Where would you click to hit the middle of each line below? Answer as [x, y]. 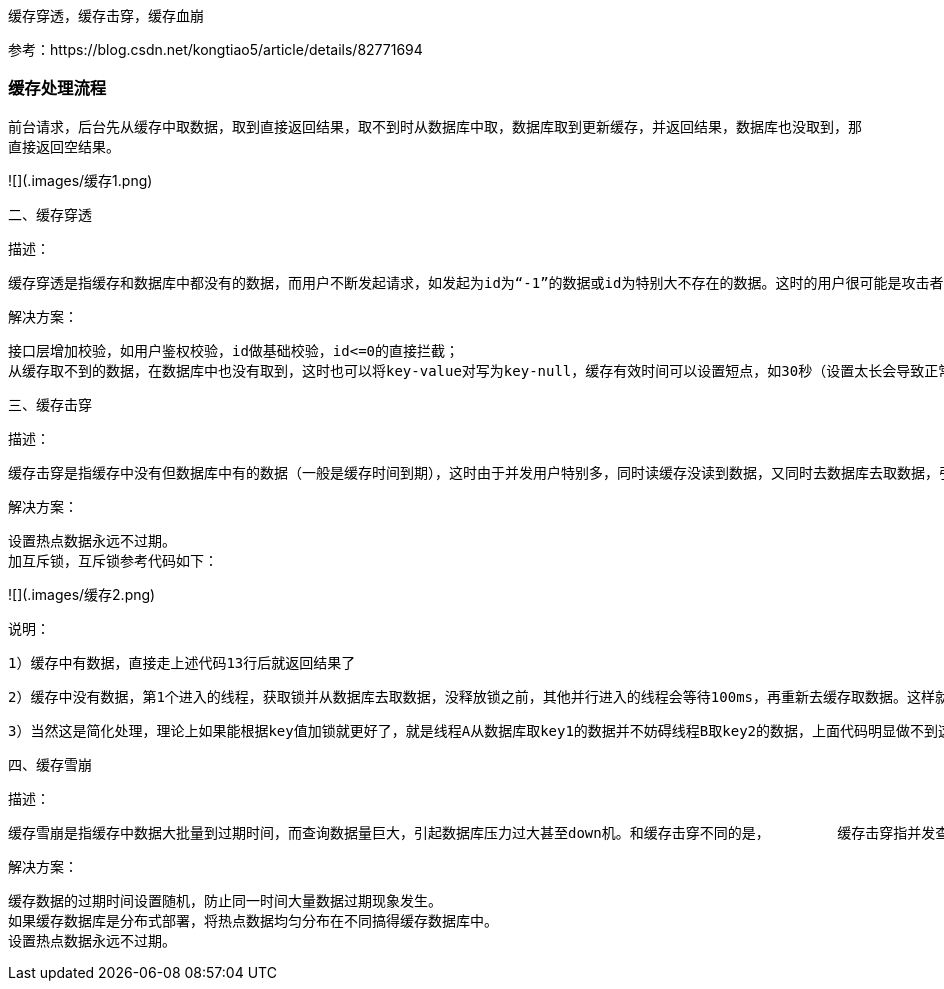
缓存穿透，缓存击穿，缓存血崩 [106, 15]
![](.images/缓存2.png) [82, 594]
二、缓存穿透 [50, 214]
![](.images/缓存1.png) [80, 180]
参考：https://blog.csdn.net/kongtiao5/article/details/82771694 [215, 49]
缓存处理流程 [57, 88]
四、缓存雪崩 [50, 764]
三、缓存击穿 [50, 404]
